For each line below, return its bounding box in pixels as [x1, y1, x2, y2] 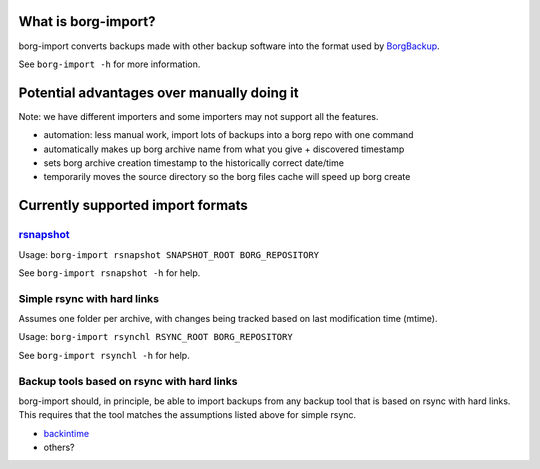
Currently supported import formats [18, 197, 249, 214]
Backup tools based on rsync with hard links [18, 374, 238, 388]
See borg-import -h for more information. [18, 58, 201, 70]
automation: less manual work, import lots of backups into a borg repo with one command [43, 129, 414, 141]
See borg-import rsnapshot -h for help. [18, 266, 201, 279]
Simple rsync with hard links [18, 291, 160, 305]
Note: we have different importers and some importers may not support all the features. [18, 110, 379, 122]
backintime [43, 427, 90, 439]
